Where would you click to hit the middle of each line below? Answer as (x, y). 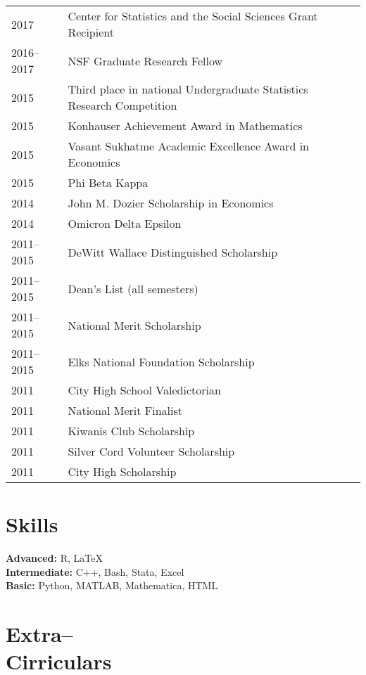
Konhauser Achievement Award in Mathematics (185, 126)
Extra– (39, 634)
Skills (32, 524)
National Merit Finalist (125, 410)
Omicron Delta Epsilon (125, 223)
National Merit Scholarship (134, 325)
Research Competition (122, 105)
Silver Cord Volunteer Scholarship (151, 451)
